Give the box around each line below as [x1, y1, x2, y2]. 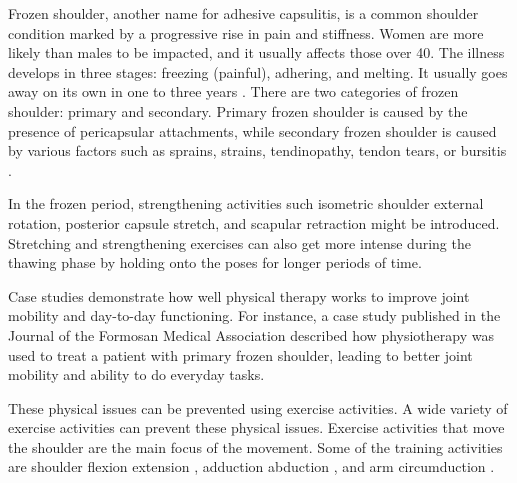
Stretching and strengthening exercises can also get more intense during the [8, 232, 471, 253]
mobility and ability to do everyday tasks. [8, 364, 265, 385]
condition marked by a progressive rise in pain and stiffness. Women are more [8, 22, 484, 43]
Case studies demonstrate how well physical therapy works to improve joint [8, 285, 470, 306]
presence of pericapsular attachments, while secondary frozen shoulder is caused [8, 120, 497, 141]
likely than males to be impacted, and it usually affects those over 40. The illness [8, 42, 505, 63]
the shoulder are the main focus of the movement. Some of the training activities [8, 436, 503, 457]
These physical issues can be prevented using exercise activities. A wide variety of [8, 397, 508, 418]
